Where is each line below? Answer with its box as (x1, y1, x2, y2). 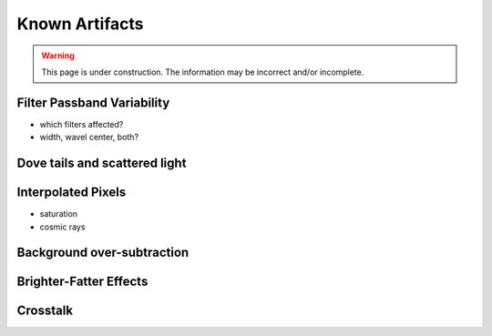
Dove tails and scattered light (16, 156, 187, 171)
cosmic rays (39, 221, 86, 232)
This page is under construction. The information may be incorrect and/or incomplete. (41, 66, 364, 77)
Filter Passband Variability (16, 95, 170, 110)
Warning (41, 50, 75, 61)
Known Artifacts (16, 14, 144, 34)
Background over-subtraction (16, 245, 190, 260)
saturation (39, 209, 77, 219)
